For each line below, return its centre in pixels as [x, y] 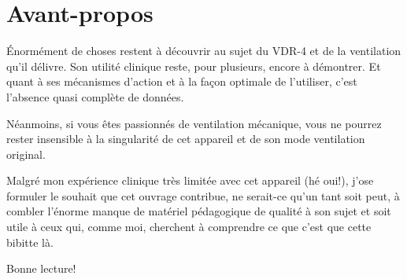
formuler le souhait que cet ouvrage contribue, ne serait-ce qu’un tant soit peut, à [203, 195]
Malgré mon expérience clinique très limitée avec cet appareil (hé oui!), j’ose [190, 180]
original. [26, 154]
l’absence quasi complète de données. [95, 96]
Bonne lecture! [41, 268]
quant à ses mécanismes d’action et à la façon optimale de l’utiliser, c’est [182, 81]
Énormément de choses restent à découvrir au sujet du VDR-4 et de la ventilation [204, 51]
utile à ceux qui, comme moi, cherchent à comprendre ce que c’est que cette [189, 227]
